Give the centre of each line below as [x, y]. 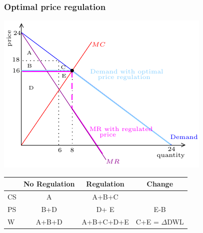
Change [160, 184]
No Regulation [49, 184]
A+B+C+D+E [105, 221]
